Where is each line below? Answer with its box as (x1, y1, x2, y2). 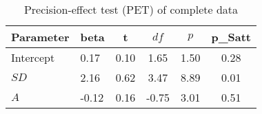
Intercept (11, 49, 55, 65)
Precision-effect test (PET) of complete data (23, 1, 239, 17)
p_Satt (211, 29, 252, 45)
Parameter (11, 29, 70, 45)
